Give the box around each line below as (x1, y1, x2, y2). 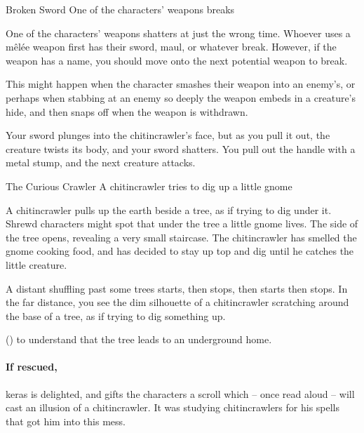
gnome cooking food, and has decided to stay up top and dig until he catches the (6, 244, 354, 258)
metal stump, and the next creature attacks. (6, 155, 196, 170)
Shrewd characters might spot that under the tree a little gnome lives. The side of (6, 216, 358, 231)
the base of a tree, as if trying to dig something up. (6, 308, 226, 323)
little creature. (6, 257, 67, 272)
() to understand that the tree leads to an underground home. (6, 332, 272, 347)
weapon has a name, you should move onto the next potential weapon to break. (6, 53, 348, 67)
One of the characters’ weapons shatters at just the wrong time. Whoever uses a (6, 25, 351, 40)
